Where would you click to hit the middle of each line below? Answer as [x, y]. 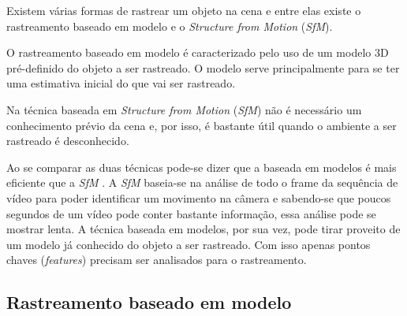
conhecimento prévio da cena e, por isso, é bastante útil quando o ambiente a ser [202, 125]
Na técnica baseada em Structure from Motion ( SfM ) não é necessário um [184, 109]
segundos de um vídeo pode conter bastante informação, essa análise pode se [191, 213]
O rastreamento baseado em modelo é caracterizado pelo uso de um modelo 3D [198, 52]
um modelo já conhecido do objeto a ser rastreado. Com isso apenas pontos [189, 244]
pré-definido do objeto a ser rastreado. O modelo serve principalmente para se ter [203, 67]
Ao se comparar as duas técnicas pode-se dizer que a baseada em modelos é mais [202, 167]
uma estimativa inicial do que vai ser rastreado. [121, 83]
